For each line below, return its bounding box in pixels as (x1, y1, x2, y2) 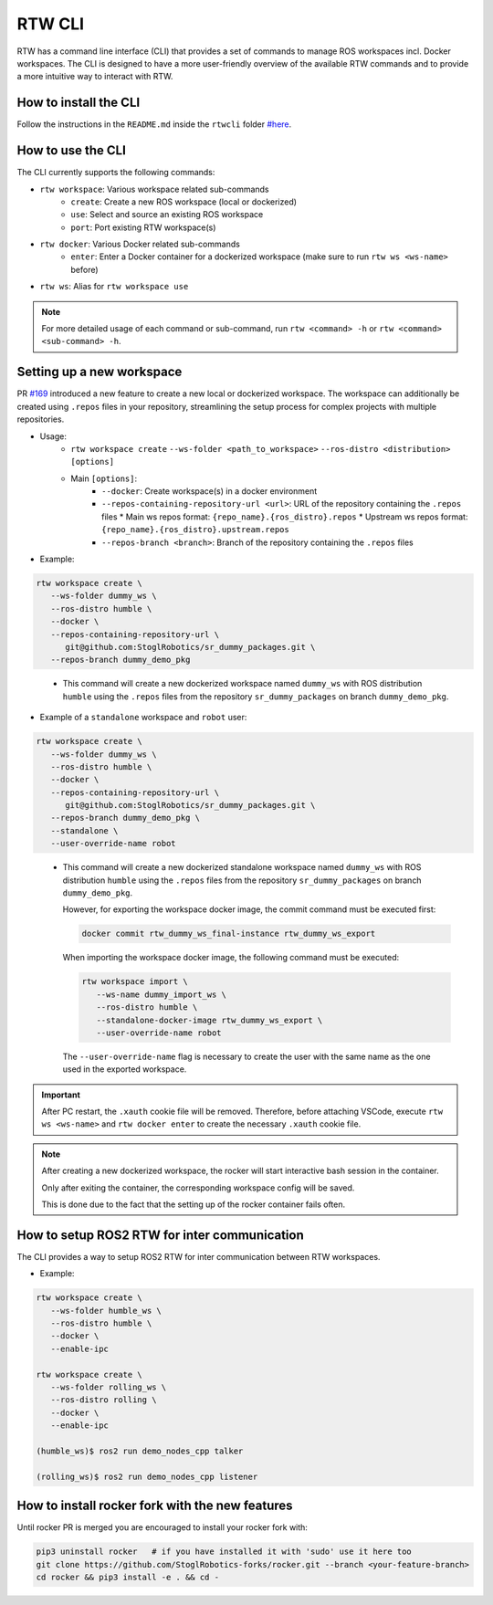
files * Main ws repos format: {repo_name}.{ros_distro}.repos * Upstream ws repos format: (101, 511, 468, 522)
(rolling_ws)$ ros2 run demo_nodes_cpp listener (36, 1471, 258, 1482)
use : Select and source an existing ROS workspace (70, 209, 264, 220)
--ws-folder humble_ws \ (50, 1306, 162, 1316)
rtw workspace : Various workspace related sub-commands (39, 184, 269, 194)
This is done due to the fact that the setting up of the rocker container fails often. (41, 1199, 346, 1210)
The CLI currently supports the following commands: (16, 167, 215, 178)
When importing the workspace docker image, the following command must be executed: (62, 952, 400, 963)
